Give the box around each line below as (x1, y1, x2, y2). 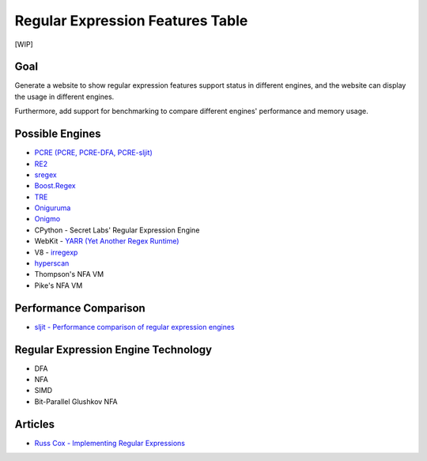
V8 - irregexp (34, 248, 78, 257)
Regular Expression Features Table (14, 12, 248, 29)
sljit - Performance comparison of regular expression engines (34, 322, 235, 331)
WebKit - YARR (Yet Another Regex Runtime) (34, 236, 179, 246)
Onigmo (34, 214, 61, 224)
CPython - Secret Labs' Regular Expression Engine (34, 225, 200, 235)
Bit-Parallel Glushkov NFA (34, 396, 118, 406)
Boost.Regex (34, 181, 76, 191)
